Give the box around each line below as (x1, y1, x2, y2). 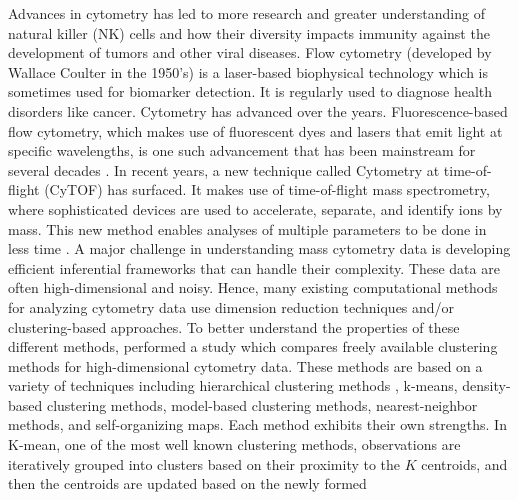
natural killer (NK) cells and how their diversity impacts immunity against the (8, 22, 490, 43)
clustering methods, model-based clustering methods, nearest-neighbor (46, 394, 478, 415)
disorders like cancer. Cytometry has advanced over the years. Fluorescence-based (8, 100, 508, 121)
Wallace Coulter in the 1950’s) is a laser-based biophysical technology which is (8, 61, 489, 82)
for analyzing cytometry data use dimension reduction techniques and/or (8, 296, 455, 317)
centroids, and (421, 453, 508, 474)
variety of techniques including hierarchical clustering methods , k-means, (8, 375, 458, 396)
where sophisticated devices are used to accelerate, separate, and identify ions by (8, 198, 503, 219)
